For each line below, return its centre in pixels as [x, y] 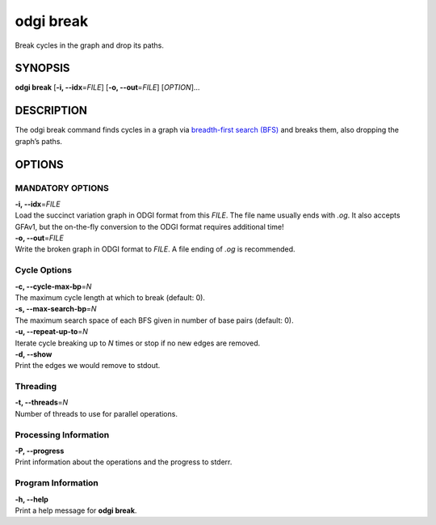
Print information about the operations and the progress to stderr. [124, 462]
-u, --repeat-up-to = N [51, 332]
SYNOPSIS [42, 68]
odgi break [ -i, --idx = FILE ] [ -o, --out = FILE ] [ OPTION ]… [107, 87]
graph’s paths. [39, 141]
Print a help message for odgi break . [76, 510]
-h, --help [31, 499]
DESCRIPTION [51, 110]
